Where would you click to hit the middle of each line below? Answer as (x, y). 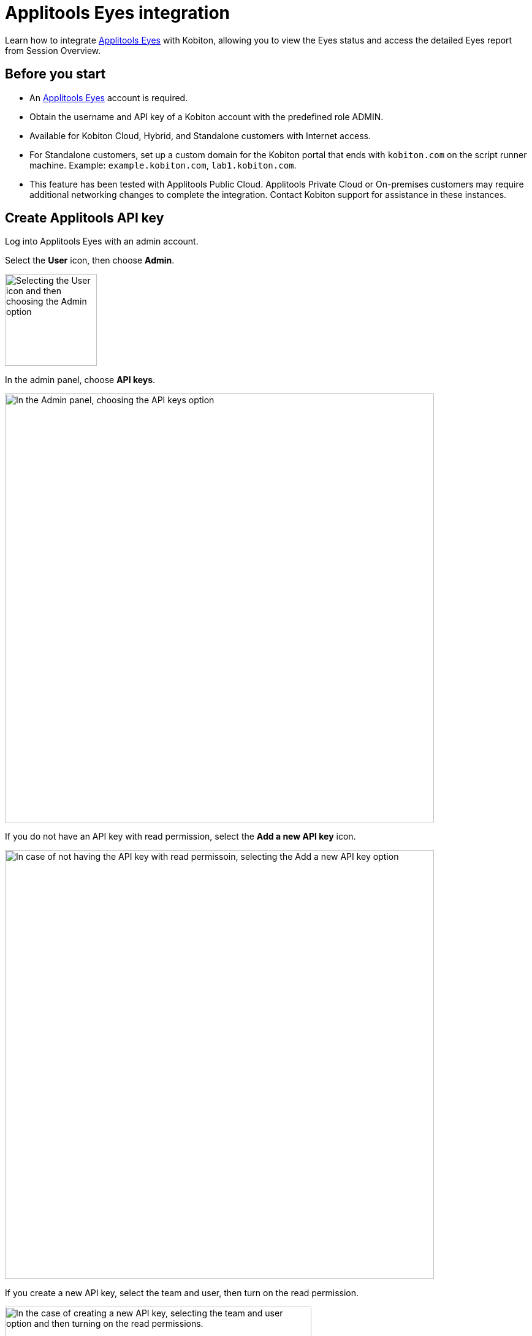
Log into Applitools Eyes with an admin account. (102, 241)
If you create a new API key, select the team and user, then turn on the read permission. (182, 1293)
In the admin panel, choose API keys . (80, 380)
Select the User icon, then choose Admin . (90, 260)
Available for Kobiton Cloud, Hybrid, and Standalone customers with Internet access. (200, 135)
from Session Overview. (53, 50)
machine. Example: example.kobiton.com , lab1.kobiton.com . (163, 165)
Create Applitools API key (85, 218)
